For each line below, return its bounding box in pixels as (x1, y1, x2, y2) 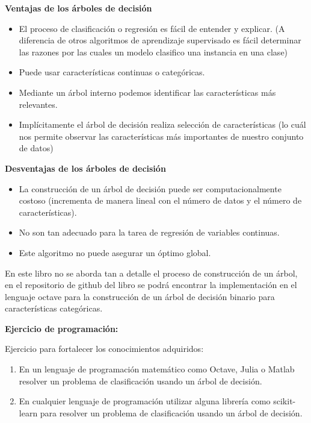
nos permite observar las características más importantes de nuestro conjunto (19, 130, 304, 142)
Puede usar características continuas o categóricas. (19, 66, 205, 78)
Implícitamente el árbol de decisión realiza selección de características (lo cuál (19, 118, 306, 131)
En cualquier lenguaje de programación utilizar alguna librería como (19, 395, 271, 407)
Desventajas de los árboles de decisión (5, 161, 166, 174)
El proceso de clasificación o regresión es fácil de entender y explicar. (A (19, 22, 285, 34)
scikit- (273, 395, 296, 407)
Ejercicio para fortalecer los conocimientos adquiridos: (5, 342, 204, 355)
